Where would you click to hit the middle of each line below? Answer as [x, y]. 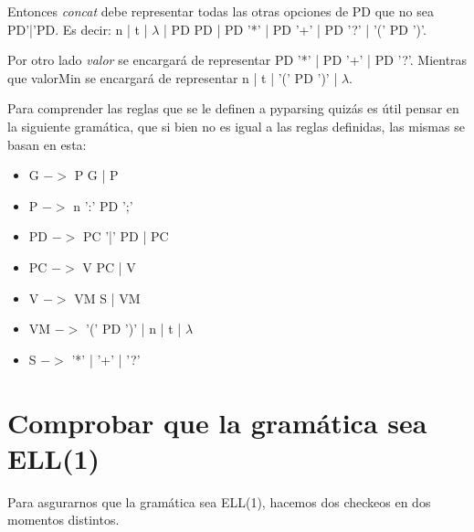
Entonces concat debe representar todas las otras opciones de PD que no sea [221, 11]
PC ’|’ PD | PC [126, 236]
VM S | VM [107, 298]
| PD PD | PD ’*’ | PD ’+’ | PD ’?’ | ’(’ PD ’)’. [295, 29]
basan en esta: [47, 144]
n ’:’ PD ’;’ [103, 205]
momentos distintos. [63, 520]
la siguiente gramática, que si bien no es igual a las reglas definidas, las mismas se [236, 126]
